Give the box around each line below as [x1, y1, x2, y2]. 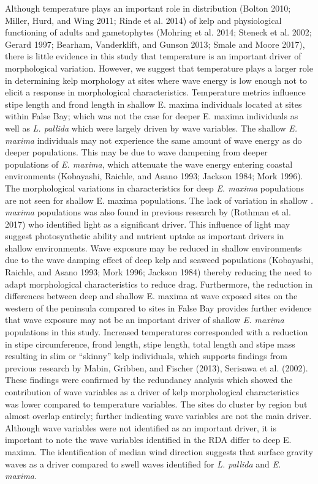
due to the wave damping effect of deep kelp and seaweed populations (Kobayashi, [5, 253, 314, 266]
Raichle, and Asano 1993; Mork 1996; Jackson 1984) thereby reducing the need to [5, 266, 312, 278]
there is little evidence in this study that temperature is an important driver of [5, 50, 301, 62]
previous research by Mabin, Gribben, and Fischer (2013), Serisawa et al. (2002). [5, 361, 308, 374]
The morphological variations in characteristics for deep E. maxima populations [5, 181, 305, 194]
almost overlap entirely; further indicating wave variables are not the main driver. [5, 409, 312, 422]
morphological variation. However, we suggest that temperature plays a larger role [5, 61, 313, 74]
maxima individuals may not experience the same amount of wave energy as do [5, 133, 302, 146]
